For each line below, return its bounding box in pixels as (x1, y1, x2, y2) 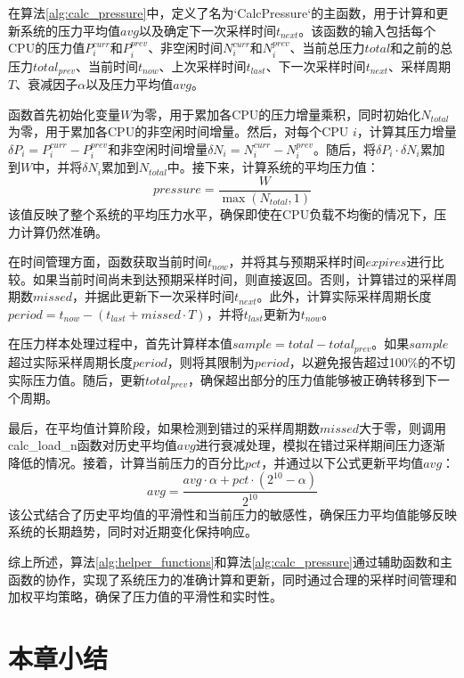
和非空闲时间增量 (108, 139, 208, 158)
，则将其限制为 (167, 352, 255, 371)
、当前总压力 (289, 38, 365, 57)
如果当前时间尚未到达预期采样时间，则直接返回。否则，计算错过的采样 (32, 269, 444, 288)
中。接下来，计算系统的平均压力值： (167, 158, 379, 176)
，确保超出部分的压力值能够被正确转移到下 (188, 370, 437, 388)
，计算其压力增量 (356, 122, 457, 141)
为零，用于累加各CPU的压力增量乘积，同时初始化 (132, 104, 421, 123)
